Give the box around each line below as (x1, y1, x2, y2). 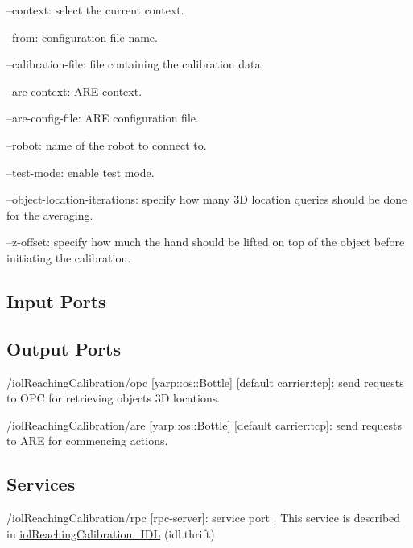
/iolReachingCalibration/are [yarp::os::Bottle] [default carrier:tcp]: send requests (6, 416, 403, 433)
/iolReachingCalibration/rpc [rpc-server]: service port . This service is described (6, 509, 401, 526)
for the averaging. (6, 206, 93, 223)
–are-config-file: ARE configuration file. (6, 109, 199, 126)
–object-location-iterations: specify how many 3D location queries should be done (6, 191, 407, 208)
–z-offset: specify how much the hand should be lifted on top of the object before (6, 233, 405, 250)
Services (6, 472, 76, 496)
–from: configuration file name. (6, 28, 158, 45)
